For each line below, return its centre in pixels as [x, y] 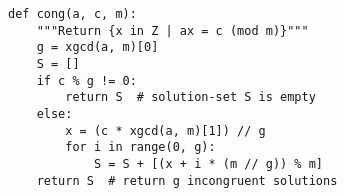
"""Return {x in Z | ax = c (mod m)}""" [172, 30]
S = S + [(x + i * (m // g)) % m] [208, 163]
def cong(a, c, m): [72, 14]
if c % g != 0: [86, 80]
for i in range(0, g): [140, 147]
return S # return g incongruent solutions [187, 180]
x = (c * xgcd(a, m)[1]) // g [165, 130]
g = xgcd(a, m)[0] [97, 47]
